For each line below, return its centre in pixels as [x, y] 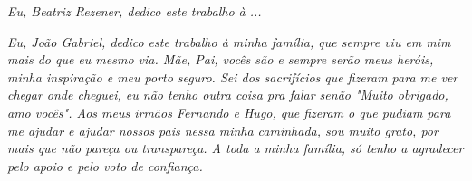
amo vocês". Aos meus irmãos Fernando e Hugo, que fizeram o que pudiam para [229, 112]
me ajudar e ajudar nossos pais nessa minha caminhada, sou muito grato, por [223, 130]
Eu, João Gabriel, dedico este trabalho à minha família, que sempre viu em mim [229, 41]
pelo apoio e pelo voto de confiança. [105, 165]
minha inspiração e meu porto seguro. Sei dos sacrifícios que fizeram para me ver [233, 76]
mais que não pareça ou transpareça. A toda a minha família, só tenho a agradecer [236, 148]
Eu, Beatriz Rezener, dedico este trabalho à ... [135, 11]
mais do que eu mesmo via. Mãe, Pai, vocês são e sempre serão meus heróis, [221, 59]
